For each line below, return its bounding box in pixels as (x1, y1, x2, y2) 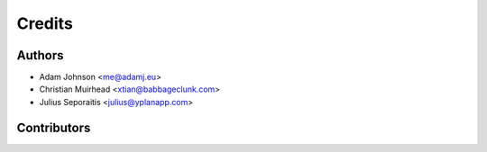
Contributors (16, 120, 91, 135)
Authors (16, 48, 64, 63)
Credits (16, 13, 74, 33)
